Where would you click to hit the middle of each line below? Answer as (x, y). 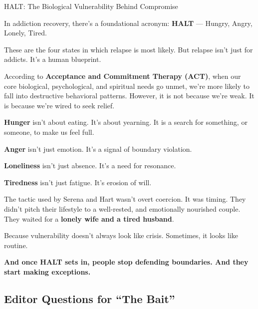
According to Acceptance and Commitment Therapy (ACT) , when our (123, 76)
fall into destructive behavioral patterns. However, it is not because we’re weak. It (129, 96)
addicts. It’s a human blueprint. (53, 59)
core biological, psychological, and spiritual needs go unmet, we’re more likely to (127, 86)
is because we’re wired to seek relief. (59, 105)
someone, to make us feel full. (49, 132)
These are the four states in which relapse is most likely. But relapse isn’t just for (129, 49)
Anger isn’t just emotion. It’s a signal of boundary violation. (98, 149)
